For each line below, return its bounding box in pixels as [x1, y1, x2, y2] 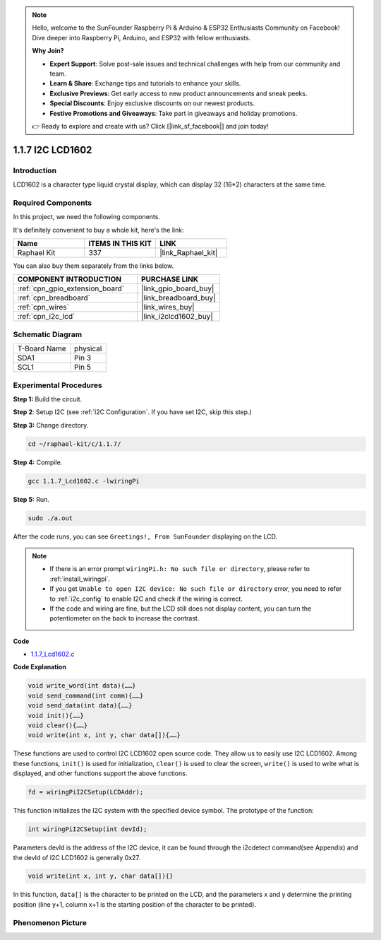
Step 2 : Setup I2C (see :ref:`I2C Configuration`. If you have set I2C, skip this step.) [13, 408, 252, 416]
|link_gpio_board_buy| [141, 283, 214, 293]
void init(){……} [28, 711, 85, 719]
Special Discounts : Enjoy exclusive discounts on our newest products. [49, 99, 255, 107]
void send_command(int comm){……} [28, 691, 144, 700]
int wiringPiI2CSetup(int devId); [28, 826, 147, 833]
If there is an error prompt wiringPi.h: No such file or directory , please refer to [49, 565, 310, 573]
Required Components [13, 198, 92, 208]
